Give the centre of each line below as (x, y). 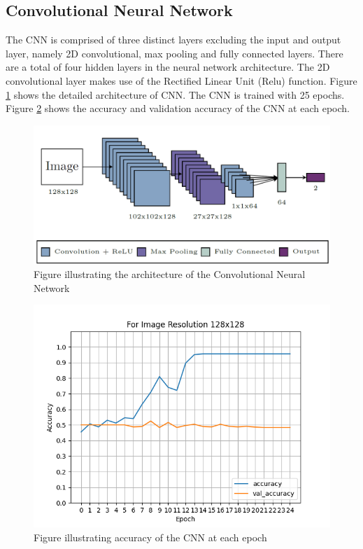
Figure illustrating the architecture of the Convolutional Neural (170, 274)
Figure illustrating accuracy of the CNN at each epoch (150, 537)
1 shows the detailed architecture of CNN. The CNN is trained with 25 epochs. (175, 94)
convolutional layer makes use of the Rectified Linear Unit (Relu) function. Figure (181, 80)
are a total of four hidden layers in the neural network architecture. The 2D (168, 67)
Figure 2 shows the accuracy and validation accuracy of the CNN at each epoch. (178, 108)
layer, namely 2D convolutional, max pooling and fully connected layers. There (175, 53)
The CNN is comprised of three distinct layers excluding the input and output (173, 40)
